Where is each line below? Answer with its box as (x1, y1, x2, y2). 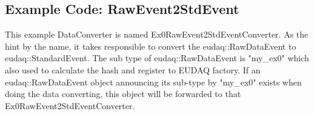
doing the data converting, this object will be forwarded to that (5, 87, 241, 100)
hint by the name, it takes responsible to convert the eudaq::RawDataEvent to (5, 39, 296, 52)
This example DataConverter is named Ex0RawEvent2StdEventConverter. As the (5, 28, 309, 41)
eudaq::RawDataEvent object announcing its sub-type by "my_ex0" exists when (5, 75, 302, 88)
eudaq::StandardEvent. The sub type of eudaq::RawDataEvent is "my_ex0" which (5, 52, 309, 64)
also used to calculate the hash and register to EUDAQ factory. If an (5, 63, 261, 76)
